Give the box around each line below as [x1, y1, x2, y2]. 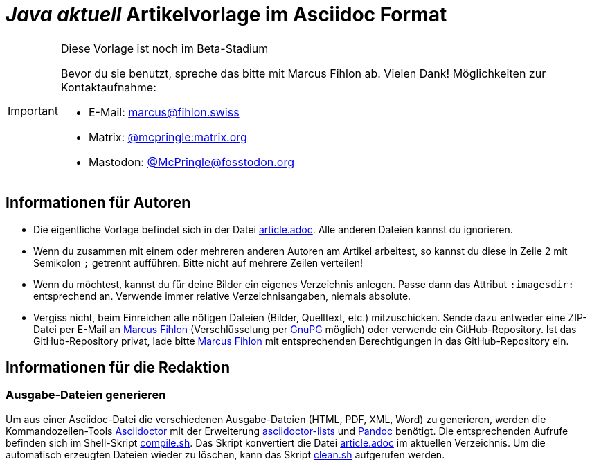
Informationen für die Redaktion [6, 359, 231, 377]
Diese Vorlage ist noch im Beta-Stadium [60, 41, 269, 55]
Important [8, 103, 58, 118]
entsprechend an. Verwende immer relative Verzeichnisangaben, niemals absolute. [33, 289, 411, 302]
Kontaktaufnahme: [60, 80, 156, 94]
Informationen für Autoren [6, 194, 191, 212]
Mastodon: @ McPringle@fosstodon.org [88, 154, 294, 169]
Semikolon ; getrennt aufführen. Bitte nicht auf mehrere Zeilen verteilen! [33, 256, 364, 269]
